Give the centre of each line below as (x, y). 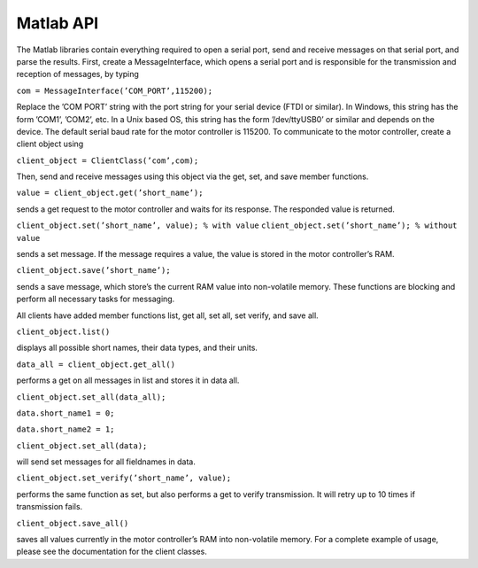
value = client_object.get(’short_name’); (110, 193)
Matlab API (58, 23)
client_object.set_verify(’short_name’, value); (124, 478)
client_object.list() (63, 331)
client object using (50, 144)
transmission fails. (50, 507)
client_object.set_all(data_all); (91, 397)
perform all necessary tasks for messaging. (96, 299)
